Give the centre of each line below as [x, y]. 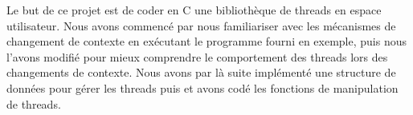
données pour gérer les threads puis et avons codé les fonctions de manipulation [202, 87]
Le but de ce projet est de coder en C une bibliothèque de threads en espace [194, 10]
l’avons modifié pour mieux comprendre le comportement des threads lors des [197, 56]
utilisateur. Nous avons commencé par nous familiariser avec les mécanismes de [201, 25]
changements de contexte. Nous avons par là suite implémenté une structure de [201, 72]
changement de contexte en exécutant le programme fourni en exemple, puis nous [207, 41]
